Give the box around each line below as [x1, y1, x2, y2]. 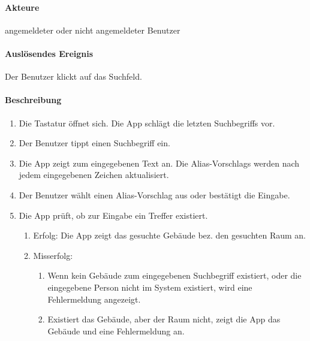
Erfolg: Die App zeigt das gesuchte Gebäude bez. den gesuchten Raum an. [33, 229, 306, 242]
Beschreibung [5, 93, 62, 106]
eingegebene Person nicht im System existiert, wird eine [47, 280, 252, 293]
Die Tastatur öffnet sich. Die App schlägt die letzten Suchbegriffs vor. [19, 116, 275, 129]
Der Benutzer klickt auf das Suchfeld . [5, 70, 142, 83]
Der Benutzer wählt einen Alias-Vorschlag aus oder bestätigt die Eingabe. [19, 188, 290, 201]
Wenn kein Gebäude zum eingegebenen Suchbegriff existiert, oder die [47, 269, 302, 282]
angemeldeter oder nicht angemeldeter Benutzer [5, 23, 180, 36]
